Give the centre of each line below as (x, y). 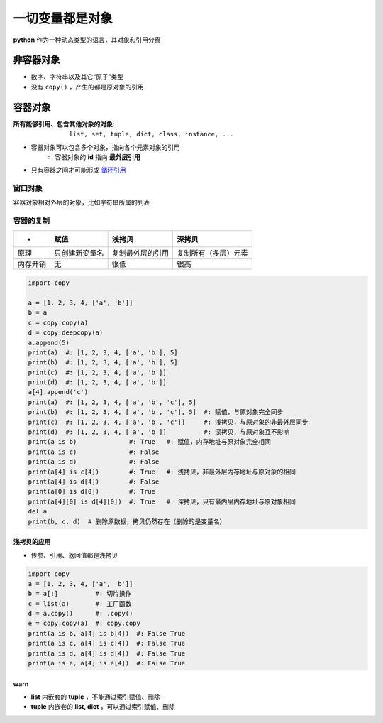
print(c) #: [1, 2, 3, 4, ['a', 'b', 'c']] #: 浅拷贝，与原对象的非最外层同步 (168, 422)
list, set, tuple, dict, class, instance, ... (151, 134)
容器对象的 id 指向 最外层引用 (98, 157)
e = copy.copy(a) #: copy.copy (84, 624)
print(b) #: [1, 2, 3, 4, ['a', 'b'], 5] (103, 363)
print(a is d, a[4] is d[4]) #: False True (107, 653)
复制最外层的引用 (140, 253)
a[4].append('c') (58, 392)
